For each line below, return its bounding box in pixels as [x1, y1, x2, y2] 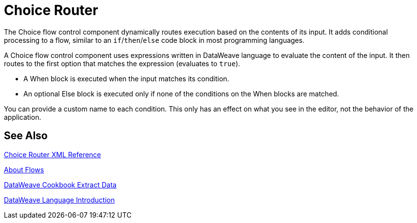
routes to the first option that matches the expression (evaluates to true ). [4, 59, 240, 68]
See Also [4, 130, 48, 142]
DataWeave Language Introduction [4, 195, 115, 204]
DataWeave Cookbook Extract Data [4, 180, 117, 189]
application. [4, 112, 41, 121]
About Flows [4, 165, 44, 174]
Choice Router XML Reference [4, 150, 101, 159]
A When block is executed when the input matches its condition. [23, 74, 229, 83]
